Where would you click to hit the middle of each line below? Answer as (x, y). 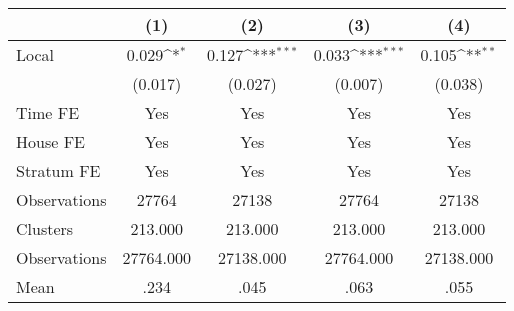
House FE (50, 141)
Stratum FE (58, 170)
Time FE (48, 112)
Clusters (45, 228)
